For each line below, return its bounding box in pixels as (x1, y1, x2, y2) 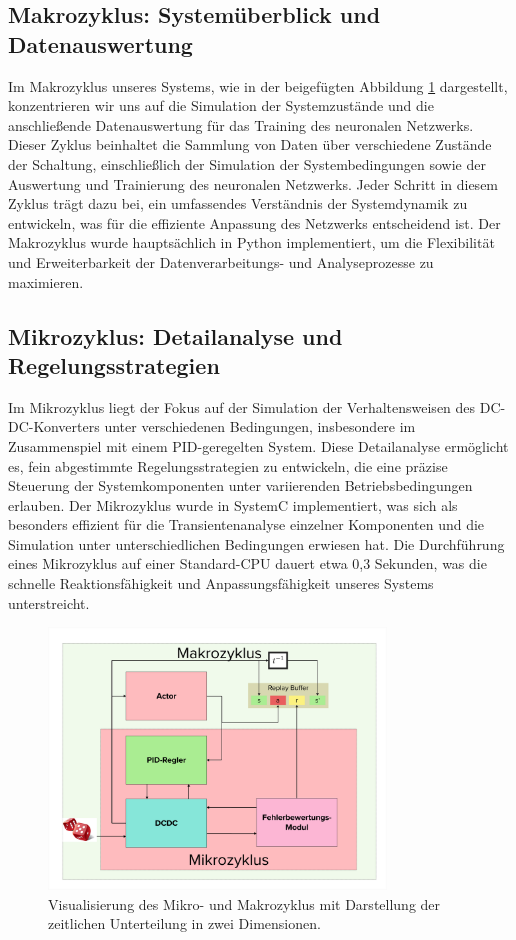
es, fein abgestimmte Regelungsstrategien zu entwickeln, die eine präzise (8, 455, 448, 476)
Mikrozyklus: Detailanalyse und (8, 320, 343, 351)
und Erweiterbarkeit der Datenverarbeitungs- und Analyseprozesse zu (8, 251, 434, 272)
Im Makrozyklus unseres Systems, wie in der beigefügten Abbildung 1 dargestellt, (8, 75, 508, 96)
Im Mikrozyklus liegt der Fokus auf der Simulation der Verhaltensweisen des (8, 396, 476, 417)
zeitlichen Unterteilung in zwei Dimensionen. (48, 913, 321, 934)
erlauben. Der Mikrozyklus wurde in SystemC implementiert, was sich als (8, 494, 458, 515)
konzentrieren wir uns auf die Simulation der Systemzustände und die (8, 95, 434, 116)
